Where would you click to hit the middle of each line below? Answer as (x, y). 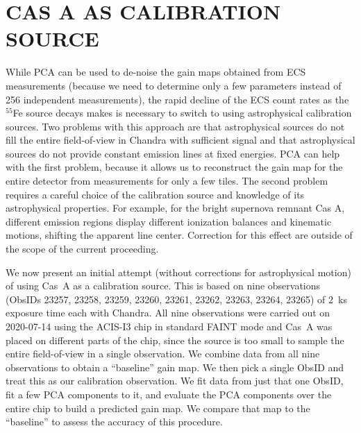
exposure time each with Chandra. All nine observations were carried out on (168, 313)
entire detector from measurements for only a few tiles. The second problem (167, 181)
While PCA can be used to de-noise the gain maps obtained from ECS (156, 72)
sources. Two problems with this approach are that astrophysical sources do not (175, 126)
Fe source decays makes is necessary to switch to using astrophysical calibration (182, 113)
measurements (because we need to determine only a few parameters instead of (174, 85)
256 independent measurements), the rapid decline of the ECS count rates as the (177, 99)
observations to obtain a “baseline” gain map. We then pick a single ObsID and (175, 367)
